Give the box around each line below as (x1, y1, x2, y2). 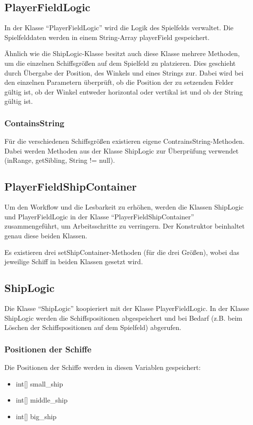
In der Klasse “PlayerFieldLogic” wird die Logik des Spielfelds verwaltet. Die (4, 22, 234, 33)
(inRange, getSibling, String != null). (4, 155, 115, 165)
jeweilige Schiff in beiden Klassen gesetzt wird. (4, 256, 143, 267)
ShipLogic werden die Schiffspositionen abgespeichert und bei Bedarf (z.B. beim (4, 312, 243, 323)
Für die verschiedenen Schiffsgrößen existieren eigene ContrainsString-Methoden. (4, 136, 245, 146)
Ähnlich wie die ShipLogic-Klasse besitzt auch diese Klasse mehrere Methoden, (4, 48, 240, 58)
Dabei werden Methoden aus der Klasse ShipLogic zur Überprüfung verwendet (4, 145, 239, 155)
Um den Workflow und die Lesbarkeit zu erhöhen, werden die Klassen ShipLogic (4, 202, 244, 212)
